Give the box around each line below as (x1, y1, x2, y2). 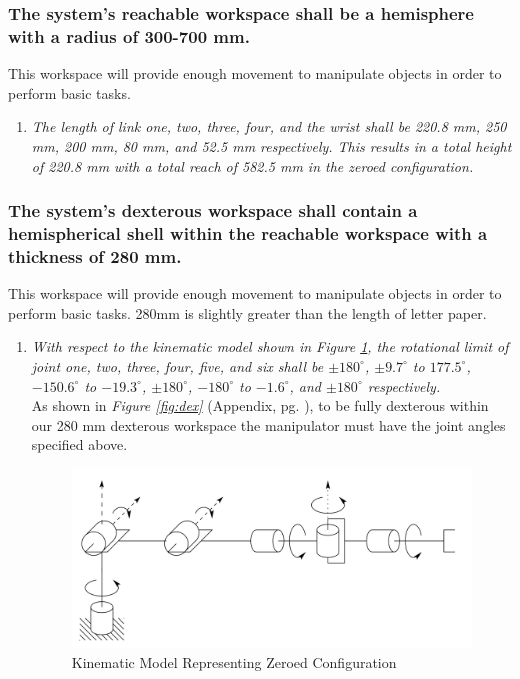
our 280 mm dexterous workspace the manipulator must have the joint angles (31, 414, 506, 435)
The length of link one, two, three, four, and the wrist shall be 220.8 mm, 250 (31, 116, 507, 137)
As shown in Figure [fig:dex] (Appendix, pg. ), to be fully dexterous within (31, 395, 489, 416)
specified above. (31, 434, 128, 455)
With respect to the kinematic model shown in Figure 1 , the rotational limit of (31, 336, 509, 357)
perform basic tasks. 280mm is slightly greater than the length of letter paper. (8, 302, 487, 323)
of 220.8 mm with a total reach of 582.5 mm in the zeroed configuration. (31, 155, 474, 176)
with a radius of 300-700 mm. (8, 23, 250, 48)
